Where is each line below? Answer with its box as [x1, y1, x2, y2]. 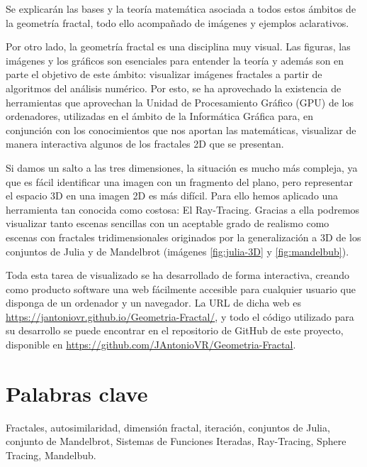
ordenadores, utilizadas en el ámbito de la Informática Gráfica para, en [6, 109, 314, 123]
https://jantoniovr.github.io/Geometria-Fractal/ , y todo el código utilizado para [6, 309, 354, 324]
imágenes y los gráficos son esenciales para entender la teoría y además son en [6, 53, 344, 67]
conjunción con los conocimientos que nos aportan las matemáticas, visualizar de [6, 122, 356, 137]
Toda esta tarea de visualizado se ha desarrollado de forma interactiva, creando [6, 268, 350, 282]
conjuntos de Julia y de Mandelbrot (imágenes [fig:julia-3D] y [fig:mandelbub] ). [6, 243, 349, 258]
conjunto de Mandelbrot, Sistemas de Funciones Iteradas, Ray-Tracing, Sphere [6, 434, 346, 449]
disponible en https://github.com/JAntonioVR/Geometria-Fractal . [6, 337, 296, 352]
